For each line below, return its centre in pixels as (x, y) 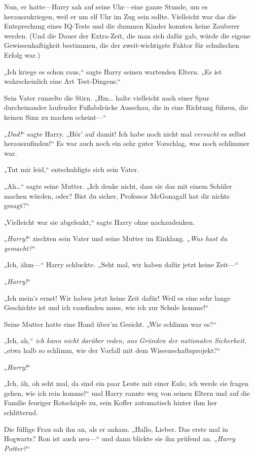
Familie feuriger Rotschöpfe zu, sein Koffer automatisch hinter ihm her (111, 402)
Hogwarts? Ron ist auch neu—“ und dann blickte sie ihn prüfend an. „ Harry (120, 438)
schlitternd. (21, 412)
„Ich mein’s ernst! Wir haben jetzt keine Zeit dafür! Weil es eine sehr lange (117, 297)
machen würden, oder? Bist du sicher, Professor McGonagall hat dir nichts (117, 195)
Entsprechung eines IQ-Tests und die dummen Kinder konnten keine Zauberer (122, 26)
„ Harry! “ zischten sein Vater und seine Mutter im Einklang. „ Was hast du (116, 238)
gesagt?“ (17, 205)
